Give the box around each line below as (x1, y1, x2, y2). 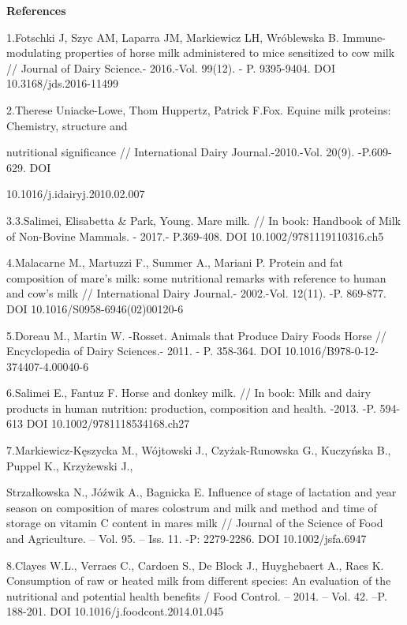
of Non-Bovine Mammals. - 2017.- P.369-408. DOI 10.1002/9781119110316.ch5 (6, 227, 384, 244)
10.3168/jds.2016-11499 (6, 75, 119, 92)
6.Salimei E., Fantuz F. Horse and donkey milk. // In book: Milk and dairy (6, 384, 372, 401)
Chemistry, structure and (6, 117, 128, 133)
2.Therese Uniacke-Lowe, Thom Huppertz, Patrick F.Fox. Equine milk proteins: (6, 101, 391, 118)
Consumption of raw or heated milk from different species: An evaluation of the (6, 572, 391, 589)
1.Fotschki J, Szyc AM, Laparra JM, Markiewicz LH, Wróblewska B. (6, 28, 339, 45)
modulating (6, 44, 62, 61)
